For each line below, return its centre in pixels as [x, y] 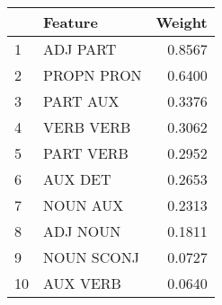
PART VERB [86, 153]
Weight [182, 22]
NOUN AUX [84, 205]
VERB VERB [87, 127]
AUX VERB [82, 283]
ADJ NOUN [82, 231]
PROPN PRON [93, 75]
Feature [71, 22]
